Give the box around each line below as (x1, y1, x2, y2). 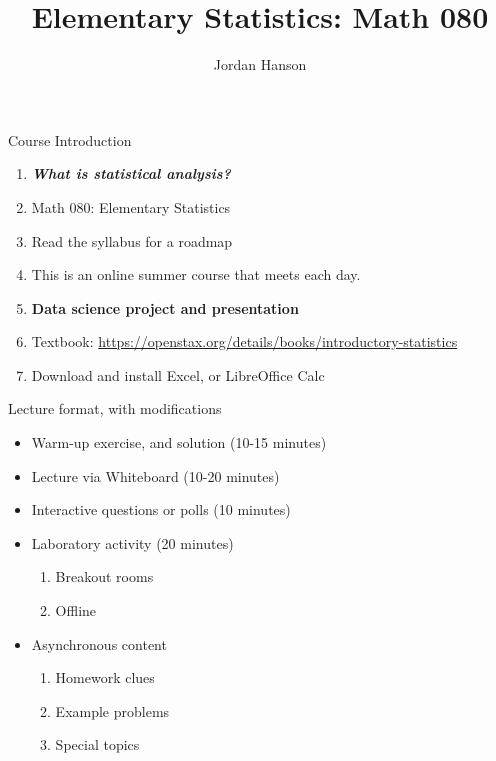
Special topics (55, 734, 140, 755)
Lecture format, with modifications (8, 398, 222, 419)
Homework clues (55, 667, 155, 688)
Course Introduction (8, 129, 132, 150)
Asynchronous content (31, 633, 167, 654)
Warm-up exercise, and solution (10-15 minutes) (31, 432, 327, 453)
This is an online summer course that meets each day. (31, 264, 361, 285)
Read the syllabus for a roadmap (31, 230, 233, 251)
